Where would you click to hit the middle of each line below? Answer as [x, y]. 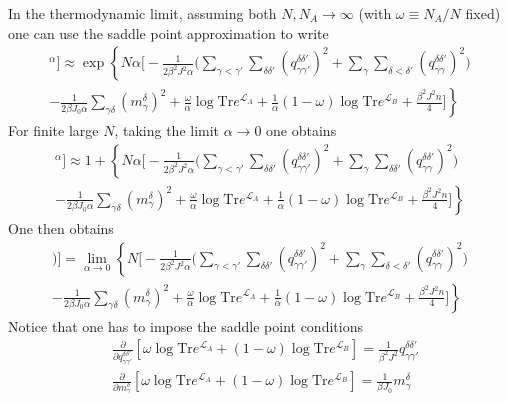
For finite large [53, 130]
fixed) [483, 13]
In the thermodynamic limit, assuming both [142, 13]
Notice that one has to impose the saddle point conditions [185, 325]
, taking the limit [167, 130]
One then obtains [61, 227]
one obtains [301, 130]
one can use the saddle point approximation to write [168, 32]
